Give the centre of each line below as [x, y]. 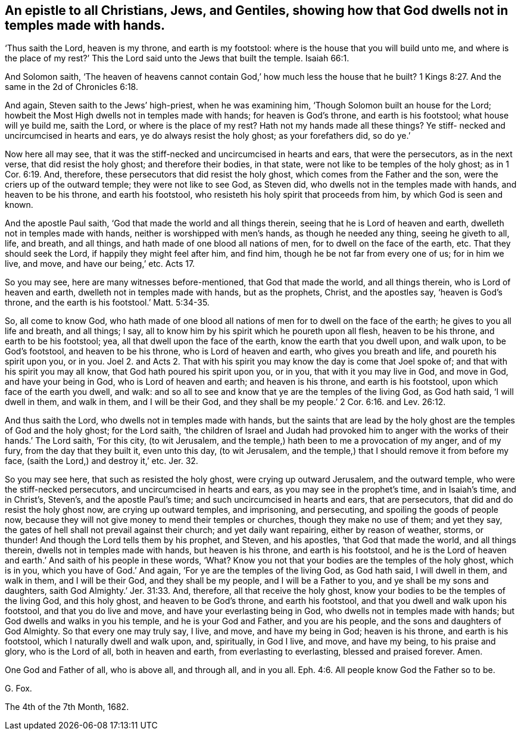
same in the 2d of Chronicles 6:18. [71, 87]
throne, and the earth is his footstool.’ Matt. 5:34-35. [107, 303]
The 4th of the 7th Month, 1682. [67, 707]
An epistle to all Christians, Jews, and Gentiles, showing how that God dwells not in [257, 10]
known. [19, 205]
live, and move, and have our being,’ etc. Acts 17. [100, 264]
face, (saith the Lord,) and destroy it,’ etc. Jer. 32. [102, 461]
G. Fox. [18, 689]
